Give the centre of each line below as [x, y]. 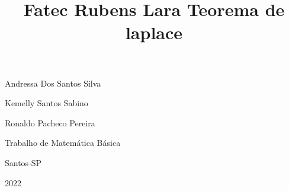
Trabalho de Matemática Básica [63, 143]
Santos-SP [23, 162]
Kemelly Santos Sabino [46, 103]
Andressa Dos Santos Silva [53, 83]
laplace [154, 32]
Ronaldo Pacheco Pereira [50, 122]
